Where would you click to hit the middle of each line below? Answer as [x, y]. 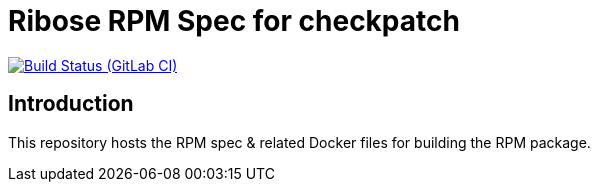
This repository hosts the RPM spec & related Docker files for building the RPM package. [299, 142]
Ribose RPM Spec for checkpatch [234, 21]
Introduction [71, 104]
